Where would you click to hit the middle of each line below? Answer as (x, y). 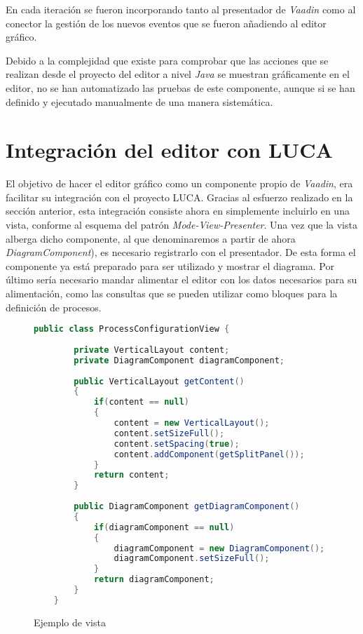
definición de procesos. (54, 307)
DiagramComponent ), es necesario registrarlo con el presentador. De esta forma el (181, 252)
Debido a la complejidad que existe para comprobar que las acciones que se (167, 60)
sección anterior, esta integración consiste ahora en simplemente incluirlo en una (178, 211)
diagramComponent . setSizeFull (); (192, 559)
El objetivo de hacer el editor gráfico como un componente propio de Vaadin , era (179, 183)
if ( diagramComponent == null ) (164, 527)
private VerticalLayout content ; (152, 350)
